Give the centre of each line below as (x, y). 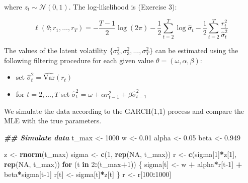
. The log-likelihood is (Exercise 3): (123, 7)
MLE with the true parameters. (53, 121)
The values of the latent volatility (56, 50)
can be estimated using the (197, 50)
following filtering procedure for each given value (79, 60)
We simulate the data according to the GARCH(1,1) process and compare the (124, 111)
